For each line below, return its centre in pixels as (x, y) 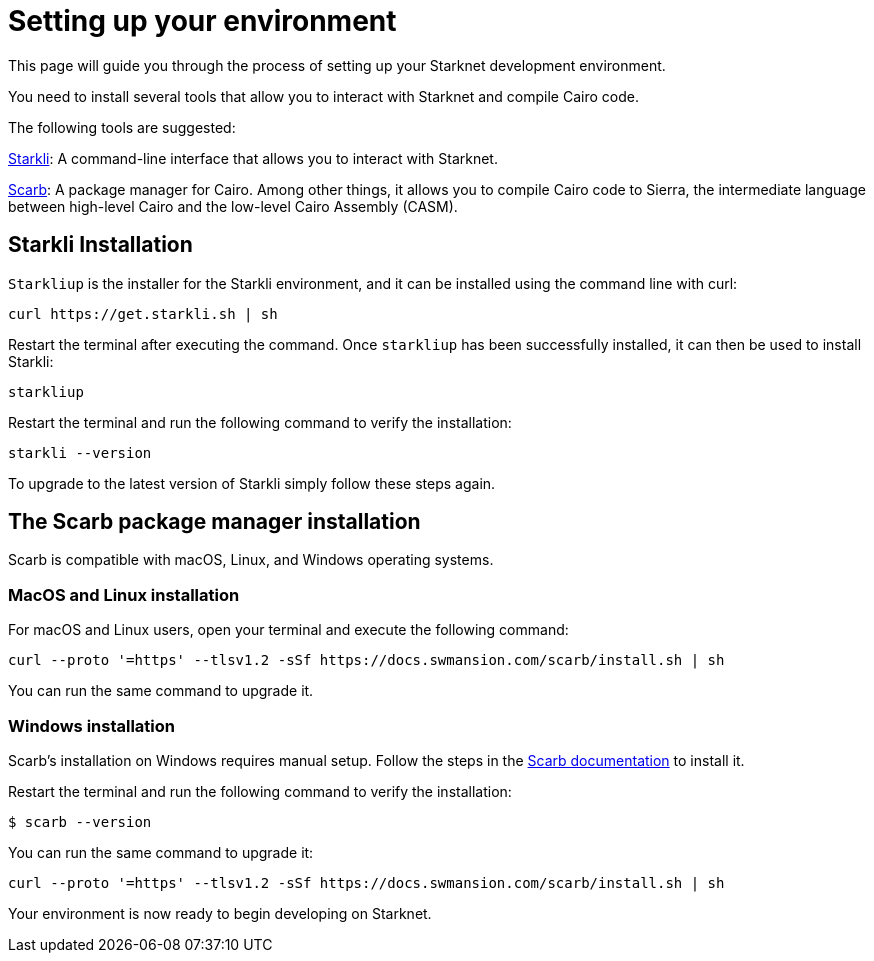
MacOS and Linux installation (124, 594)
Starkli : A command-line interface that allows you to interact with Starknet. (253, 158)
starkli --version (80, 452)
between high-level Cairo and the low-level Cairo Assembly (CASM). (233, 206)
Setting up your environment (202, 21)
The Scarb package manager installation (214, 522)
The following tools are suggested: (122, 127)
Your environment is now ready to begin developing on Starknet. (220, 913)
